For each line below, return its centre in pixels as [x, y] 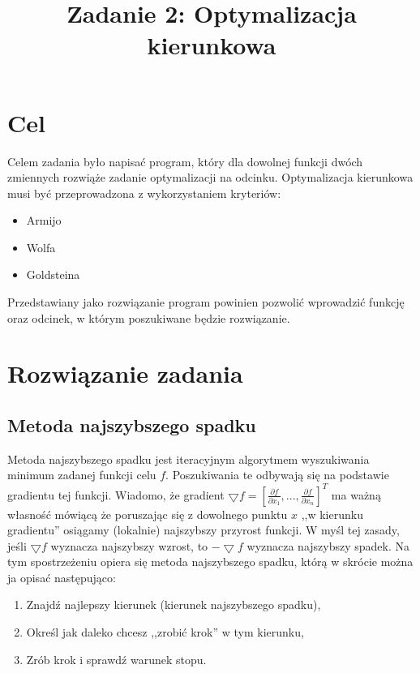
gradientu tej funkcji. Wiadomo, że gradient [116, 494]
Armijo [44, 220]
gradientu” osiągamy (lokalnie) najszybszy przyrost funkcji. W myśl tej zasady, [204, 530]
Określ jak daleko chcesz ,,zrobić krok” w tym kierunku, [165, 632]
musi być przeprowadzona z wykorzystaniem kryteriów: [144, 193]
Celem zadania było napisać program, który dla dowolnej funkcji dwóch [185, 161]
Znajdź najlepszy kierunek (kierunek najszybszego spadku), [174, 604]
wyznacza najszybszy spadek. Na [328, 545]
